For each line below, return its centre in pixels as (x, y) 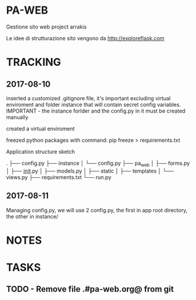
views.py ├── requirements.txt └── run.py (59, 177)
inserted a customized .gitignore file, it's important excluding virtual (88, 98)
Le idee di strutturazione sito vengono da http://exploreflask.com (85, 38)
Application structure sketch (41, 151)
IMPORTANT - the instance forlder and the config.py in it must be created (96, 111)
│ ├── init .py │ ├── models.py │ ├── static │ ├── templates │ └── (90, 171)
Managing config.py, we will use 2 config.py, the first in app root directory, (97, 210)
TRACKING (33, 62)
